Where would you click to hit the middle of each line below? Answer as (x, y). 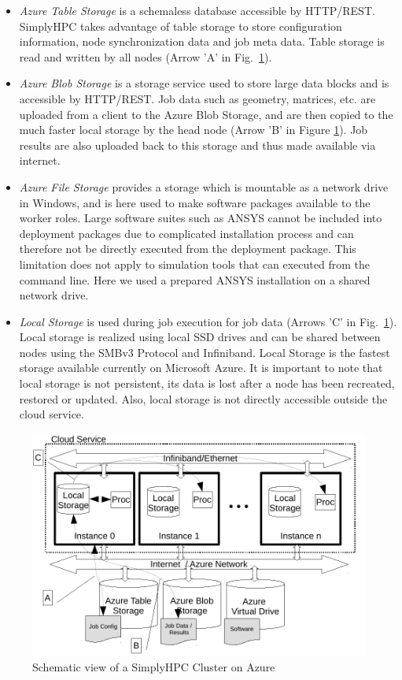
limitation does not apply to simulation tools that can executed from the (194, 264)
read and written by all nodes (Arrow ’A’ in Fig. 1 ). (146, 56)
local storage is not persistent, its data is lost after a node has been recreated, (207, 383)
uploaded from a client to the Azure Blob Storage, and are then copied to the (206, 114)
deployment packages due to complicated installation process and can (186, 233)
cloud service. (52, 414)
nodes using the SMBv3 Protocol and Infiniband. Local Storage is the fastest (205, 352)
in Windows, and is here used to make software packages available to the (195, 202)
